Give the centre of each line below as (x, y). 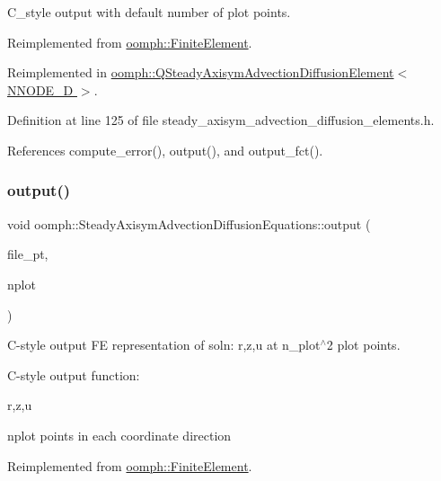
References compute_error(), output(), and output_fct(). (165, 150)
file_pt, (28, 254)
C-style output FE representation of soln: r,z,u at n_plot (164, 345)
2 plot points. (363, 345)
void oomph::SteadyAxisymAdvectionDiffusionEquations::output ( (189, 223)
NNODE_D (40, 89)
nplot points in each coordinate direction (119, 435)
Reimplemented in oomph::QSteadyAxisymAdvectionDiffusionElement (201, 72)
